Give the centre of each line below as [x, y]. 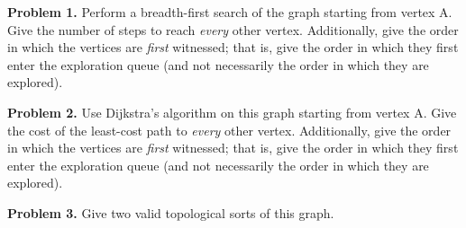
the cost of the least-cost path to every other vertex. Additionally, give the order [229, 130]
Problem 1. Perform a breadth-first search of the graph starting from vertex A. [230, 12]
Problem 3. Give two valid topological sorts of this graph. [171, 212]
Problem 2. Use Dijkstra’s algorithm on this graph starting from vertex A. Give [232, 112]
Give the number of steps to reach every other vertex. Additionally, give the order [233, 29]
